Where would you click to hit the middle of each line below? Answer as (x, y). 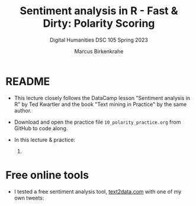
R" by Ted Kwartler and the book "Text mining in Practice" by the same (100, 104)
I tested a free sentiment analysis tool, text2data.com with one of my (98, 191)
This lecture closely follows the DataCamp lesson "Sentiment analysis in (102, 98)
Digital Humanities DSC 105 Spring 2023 (99, 40)
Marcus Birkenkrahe (99, 51)
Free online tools (47, 175)
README (28, 81)
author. (23, 110)
